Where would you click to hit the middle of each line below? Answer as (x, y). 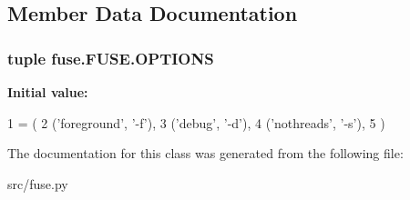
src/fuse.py (38, 183)
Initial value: (48, 92)
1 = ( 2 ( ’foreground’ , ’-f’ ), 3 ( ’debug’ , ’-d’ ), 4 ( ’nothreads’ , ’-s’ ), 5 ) (196, 122)
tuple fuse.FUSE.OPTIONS (111, 58)
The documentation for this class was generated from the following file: (205, 153)
